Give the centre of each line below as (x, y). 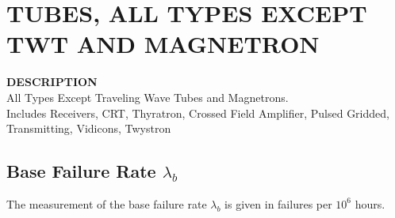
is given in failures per (278, 203)
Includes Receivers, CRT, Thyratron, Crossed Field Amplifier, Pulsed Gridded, (198, 113)
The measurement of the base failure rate (107, 203)
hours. (370, 203)
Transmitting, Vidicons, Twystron (89, 128)
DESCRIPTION (52, 82)
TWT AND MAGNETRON (163, 44)
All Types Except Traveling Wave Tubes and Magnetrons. (148, 97)
